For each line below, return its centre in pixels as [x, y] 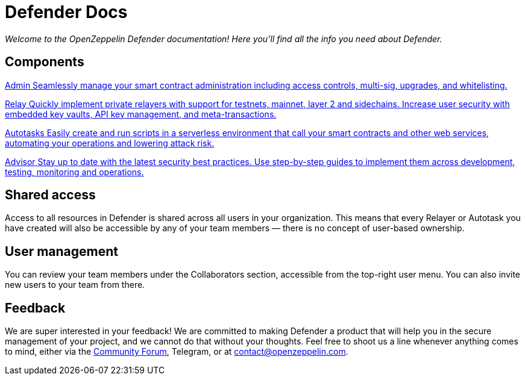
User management [62, 251]
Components [45, 62]
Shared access [50, 195]
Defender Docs [66, 12]
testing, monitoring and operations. [74, 172]
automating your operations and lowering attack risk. [110, 143]
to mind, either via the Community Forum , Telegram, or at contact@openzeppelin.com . [177, 352]
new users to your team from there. [75, 285]
